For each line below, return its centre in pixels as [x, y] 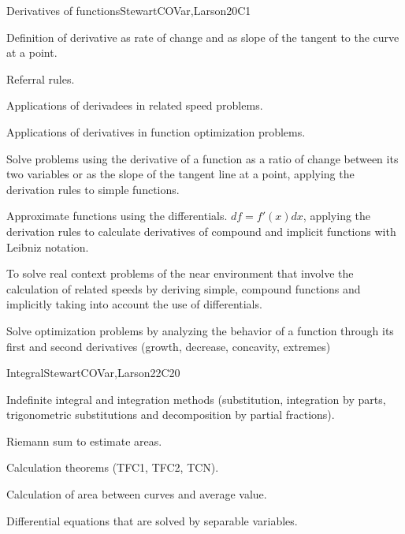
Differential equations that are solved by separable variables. [152, 520]
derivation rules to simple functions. [93, 189]
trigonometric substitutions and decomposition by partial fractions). [171, 415]
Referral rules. [41, 78]
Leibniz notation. [48, 246]
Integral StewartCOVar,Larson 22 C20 [93, 373]
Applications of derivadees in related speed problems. [135, 105]
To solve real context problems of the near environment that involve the [180, 273]
